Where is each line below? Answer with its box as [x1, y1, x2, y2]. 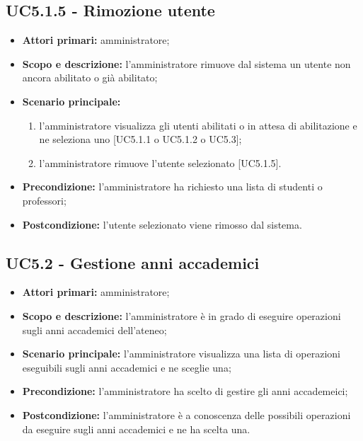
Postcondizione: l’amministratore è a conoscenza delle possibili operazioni [22, 407, 351, 422]
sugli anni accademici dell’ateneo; [22, 322, 167, 337]
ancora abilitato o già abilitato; [22, 70, 158, 85]
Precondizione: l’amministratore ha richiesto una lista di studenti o [22, 179, 323, 194]
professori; [22, 193, 67, 207]
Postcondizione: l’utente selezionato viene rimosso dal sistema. [22, 217, 302, 231]
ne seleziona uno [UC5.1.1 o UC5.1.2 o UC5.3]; [39, 132, 242, 147]
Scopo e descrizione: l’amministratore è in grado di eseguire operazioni [22, 308, 341, 323]
